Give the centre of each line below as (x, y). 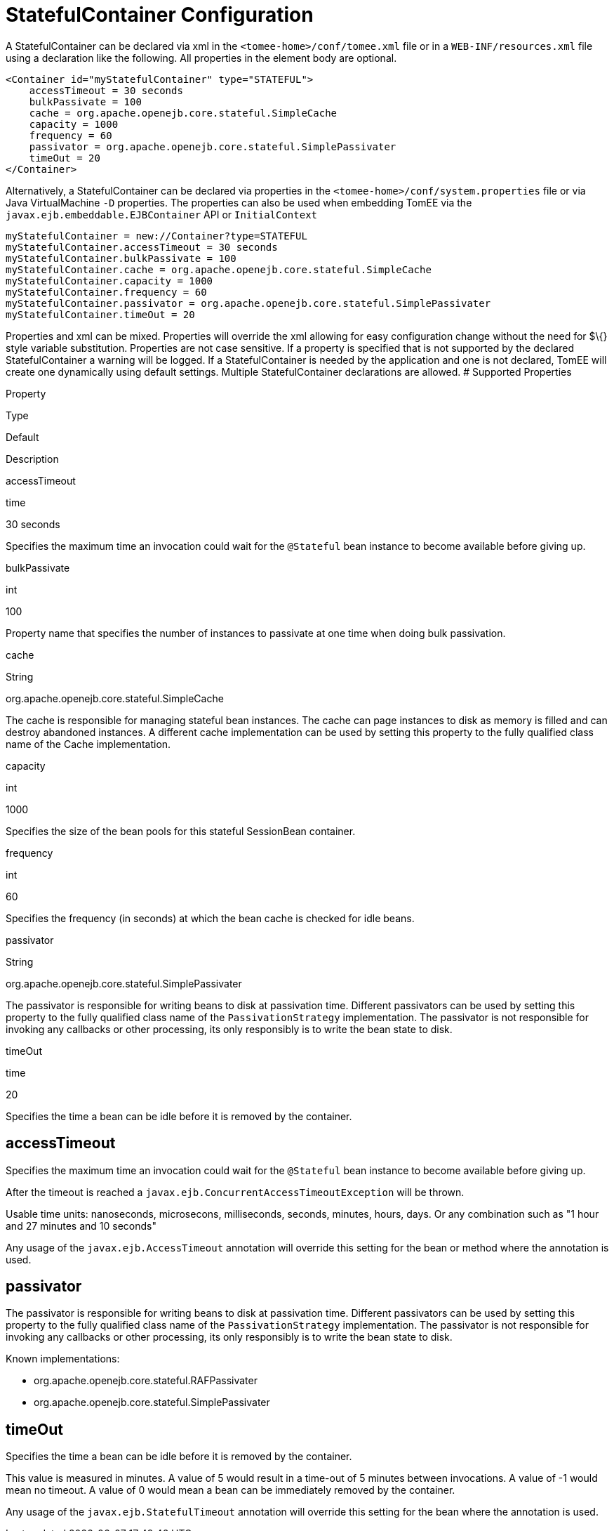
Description (32, 459)
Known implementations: (63, 1359)
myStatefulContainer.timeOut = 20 (100, 314)
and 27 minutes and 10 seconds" (81, 1226)
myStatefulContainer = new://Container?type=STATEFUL (156, 236)
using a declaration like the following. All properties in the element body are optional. (201, 58)
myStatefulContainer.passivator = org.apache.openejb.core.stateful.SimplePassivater (248, 303)
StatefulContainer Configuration (160, 15)
